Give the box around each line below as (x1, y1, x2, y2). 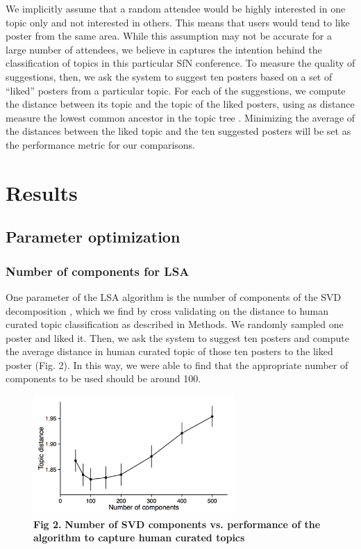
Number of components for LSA (6, 262, 190, 279)
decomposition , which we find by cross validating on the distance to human (6, 303, 329, 318)
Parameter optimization (6, 226, 180, 247)
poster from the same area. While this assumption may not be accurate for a (6, 28, 332, 43)
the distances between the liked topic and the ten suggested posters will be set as (6, 124, 351, 138)
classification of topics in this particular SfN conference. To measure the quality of (6, 56, 355, 70)
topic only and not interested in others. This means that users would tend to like (6, 15, 350, 29)
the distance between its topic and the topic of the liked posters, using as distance (6, 97, 355, 111)
